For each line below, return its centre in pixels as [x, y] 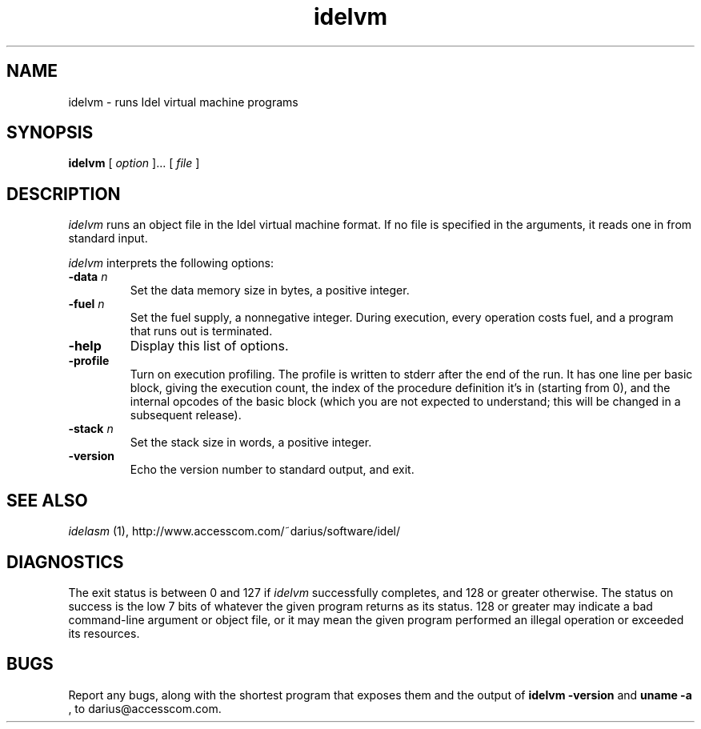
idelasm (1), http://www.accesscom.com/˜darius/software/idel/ [234, 531]
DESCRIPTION [64, 194]
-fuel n [86, 304]
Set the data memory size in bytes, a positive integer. [270, 290]
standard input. [108, 238]
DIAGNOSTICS [65, 562]
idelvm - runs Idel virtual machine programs [183, 102]
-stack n [91, 429]
